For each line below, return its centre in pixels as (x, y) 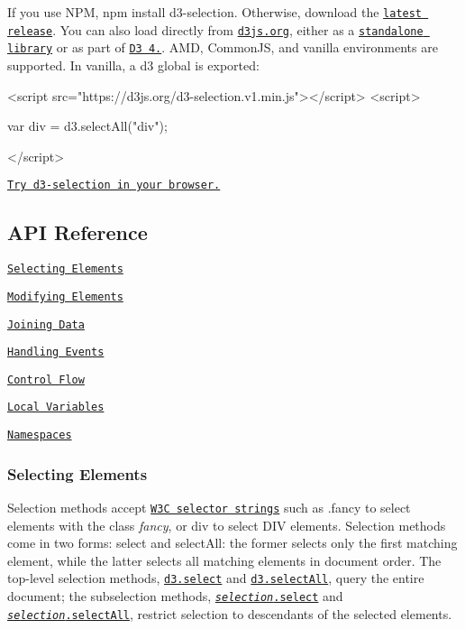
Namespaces (40, 435)
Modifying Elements (65, 296)
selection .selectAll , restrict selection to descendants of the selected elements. (230, 613)
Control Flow (46, 379)
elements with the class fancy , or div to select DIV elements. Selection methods (227, 525)
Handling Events (56, 352)
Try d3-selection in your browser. (114, 185)
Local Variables (56, 407)
